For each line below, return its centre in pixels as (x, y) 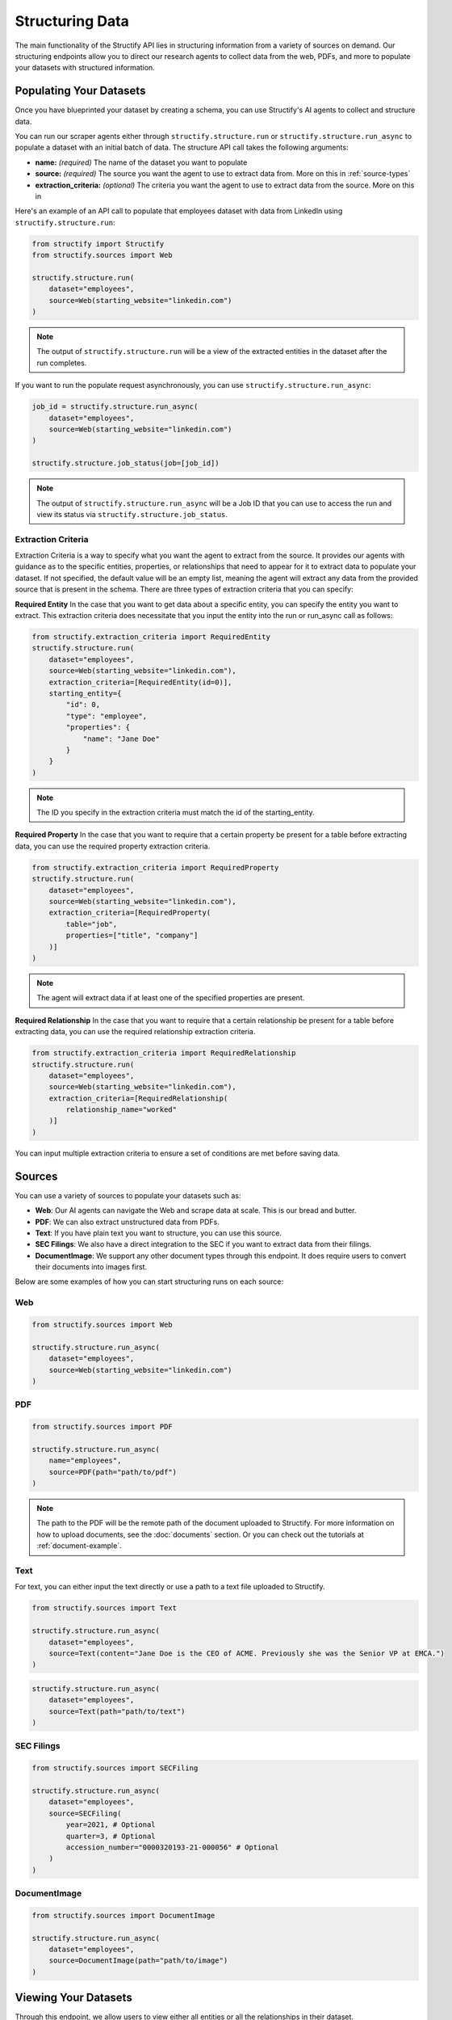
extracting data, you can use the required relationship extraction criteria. (135, 1032)
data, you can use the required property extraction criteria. (113, 846)
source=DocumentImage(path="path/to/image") (138, 1961)
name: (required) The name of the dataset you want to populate (141, 162)
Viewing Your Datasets (73, 1998)
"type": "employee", (107, 716)
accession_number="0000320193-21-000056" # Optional (172, 1847)
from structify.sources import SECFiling (115, 1768)
